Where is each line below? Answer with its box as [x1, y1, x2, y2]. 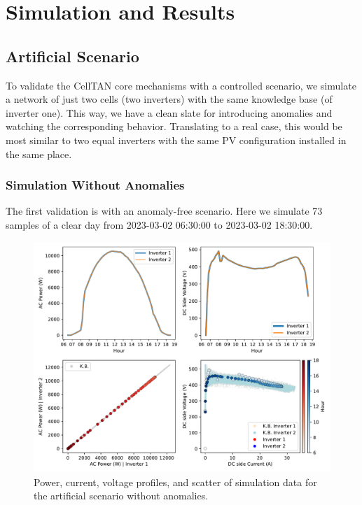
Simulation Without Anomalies [6, 176, 185, 194]
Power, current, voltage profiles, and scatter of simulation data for [34, 474, 317, 489]
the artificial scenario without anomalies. [34, 488, 209, 503]
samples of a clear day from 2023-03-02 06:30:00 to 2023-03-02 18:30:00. [6, 217, 313, 232]
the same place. [6, 146, 72, 161]
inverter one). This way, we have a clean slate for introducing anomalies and [6, 105, 333, 120]
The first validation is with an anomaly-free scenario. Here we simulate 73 [6, 204, 323, 218]
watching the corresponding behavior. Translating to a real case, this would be [6, 119, 342, 134]
